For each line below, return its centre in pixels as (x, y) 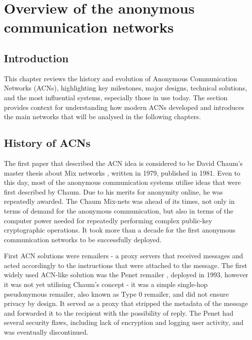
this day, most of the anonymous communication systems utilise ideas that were (122, 182)
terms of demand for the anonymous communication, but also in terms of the (119, 210)
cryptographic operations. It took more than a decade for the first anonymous (120, 230)
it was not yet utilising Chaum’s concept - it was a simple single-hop (106, 284)
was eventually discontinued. (46, 332)
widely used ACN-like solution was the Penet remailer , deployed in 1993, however (126, 275)
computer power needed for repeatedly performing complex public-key (108, 220)
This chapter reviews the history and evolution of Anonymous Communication (121, 78)
